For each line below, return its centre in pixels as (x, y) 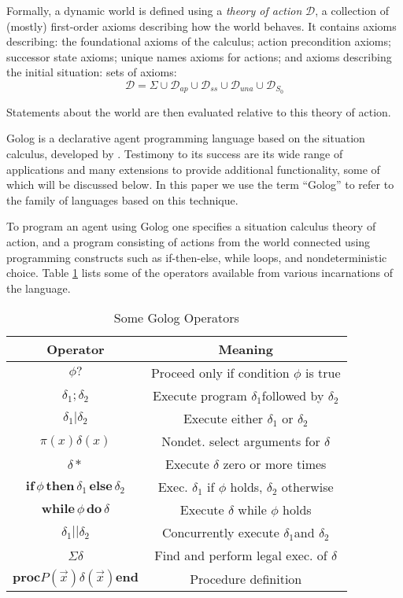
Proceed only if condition (220, 373)
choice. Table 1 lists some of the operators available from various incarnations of (200, 273)
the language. (39, 288)
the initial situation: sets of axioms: (92, 72)
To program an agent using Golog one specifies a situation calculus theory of (191, 226)
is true (323, 373)
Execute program (200, 396)
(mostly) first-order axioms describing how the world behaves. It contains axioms (201, 26)
